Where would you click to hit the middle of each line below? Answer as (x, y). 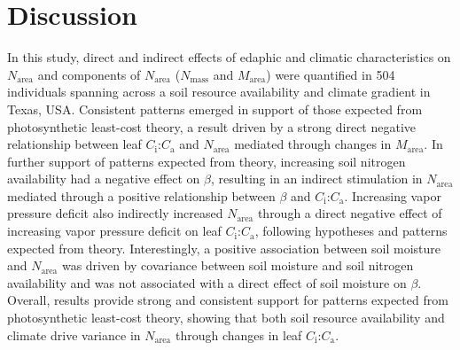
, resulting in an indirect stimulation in (316, 179)
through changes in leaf (238, 334)
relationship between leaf (74, 144)
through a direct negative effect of (350, 213)
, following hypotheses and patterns (351, 231)
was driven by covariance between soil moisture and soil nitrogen (238, 265)
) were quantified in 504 (331, 74)
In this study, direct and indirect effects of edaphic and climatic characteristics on (229, 57)
